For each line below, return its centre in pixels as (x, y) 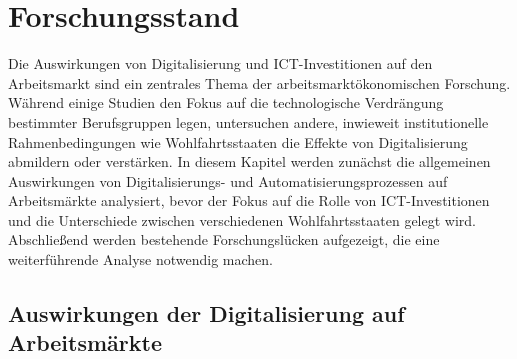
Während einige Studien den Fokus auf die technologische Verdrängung (226, 102)
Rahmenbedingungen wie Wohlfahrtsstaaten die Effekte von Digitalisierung (238, 141)
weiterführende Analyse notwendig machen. (140, 259)
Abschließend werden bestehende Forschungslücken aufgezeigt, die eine (224, 239)
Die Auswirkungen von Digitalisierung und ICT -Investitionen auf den (220, 63)
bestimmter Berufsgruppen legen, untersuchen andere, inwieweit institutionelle (248, 121)
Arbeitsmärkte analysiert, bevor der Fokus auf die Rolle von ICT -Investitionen (249, 200)
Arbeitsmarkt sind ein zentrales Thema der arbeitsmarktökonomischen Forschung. (259, 82)
